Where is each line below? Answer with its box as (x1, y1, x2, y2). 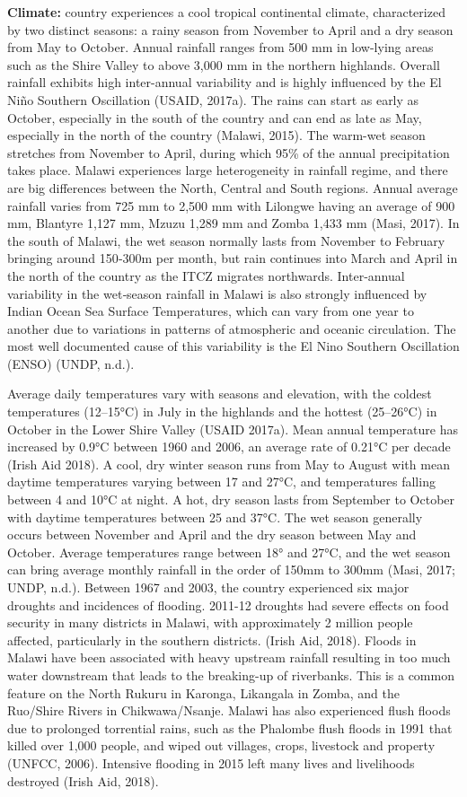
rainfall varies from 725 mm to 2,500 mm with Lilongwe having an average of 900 (7, 196, 455, 215)
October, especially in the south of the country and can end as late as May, (7, 108, 422, 127)
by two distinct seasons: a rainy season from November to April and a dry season (7, 20, 454, 39)
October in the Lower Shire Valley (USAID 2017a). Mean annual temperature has (7, 419, 458, 438)
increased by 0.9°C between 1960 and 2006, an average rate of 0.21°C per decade (7, 437, 451, 456)
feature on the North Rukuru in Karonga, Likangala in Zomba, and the (7, 683, 400, 702)
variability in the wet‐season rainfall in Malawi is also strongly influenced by (7, 284, 427, 302)
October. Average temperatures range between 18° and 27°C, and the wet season (7, 542, 451, 561)
